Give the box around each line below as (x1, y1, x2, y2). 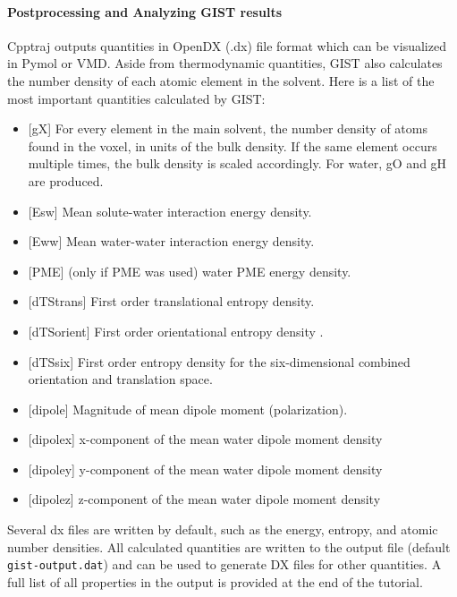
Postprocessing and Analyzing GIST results (7, 2, 282, 21)
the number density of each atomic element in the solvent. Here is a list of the (7, 71, 435, 90)
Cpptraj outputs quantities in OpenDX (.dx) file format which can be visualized (7, 36, 446, 55)
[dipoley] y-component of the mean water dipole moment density (28, 459, 383, 478)
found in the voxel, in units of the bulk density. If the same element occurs (28, 136, 437, 155)
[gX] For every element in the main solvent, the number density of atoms (28, 119, 427, 138)
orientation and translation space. (28, 370, 213, 388)
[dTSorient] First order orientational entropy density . (28, 321, 324, 340)
